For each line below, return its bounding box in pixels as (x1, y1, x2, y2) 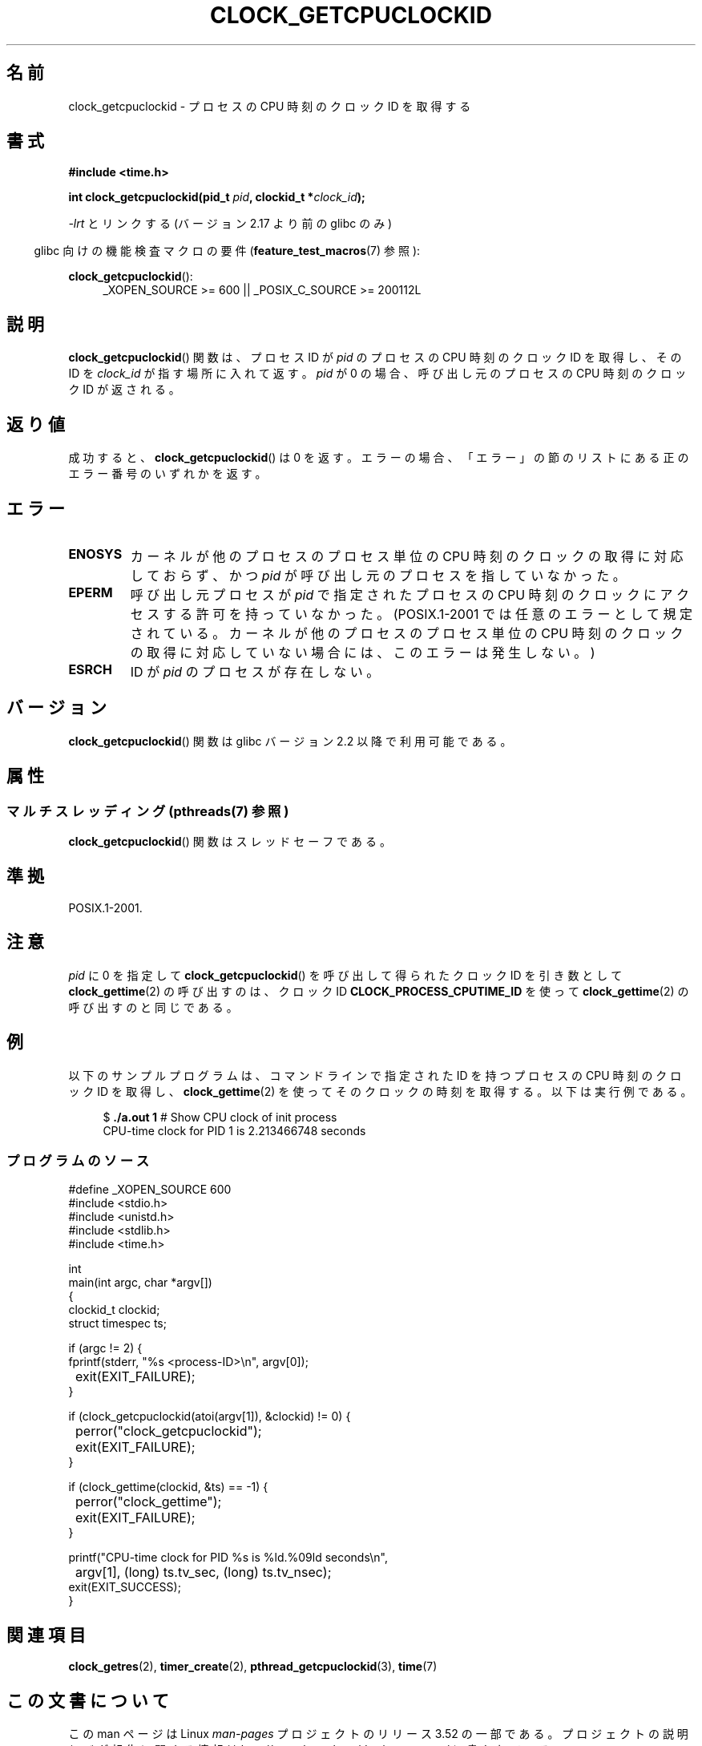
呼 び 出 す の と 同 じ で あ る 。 (68, 1000, 238, 1014)
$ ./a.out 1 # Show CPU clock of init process (103, 1109, 337, 1124)
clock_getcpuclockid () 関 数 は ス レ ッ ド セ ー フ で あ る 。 (68, 835, 391, 849)
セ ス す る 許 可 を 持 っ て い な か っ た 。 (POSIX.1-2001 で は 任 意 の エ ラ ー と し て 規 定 (130, 605, 693, 622)
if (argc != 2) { (68, 1341, 143, 1356)
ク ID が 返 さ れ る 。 (68, 382, 180, 397)
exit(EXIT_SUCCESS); (68, 1580, 181, 1594)
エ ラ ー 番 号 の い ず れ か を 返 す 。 (68, 467, 267, 481)
